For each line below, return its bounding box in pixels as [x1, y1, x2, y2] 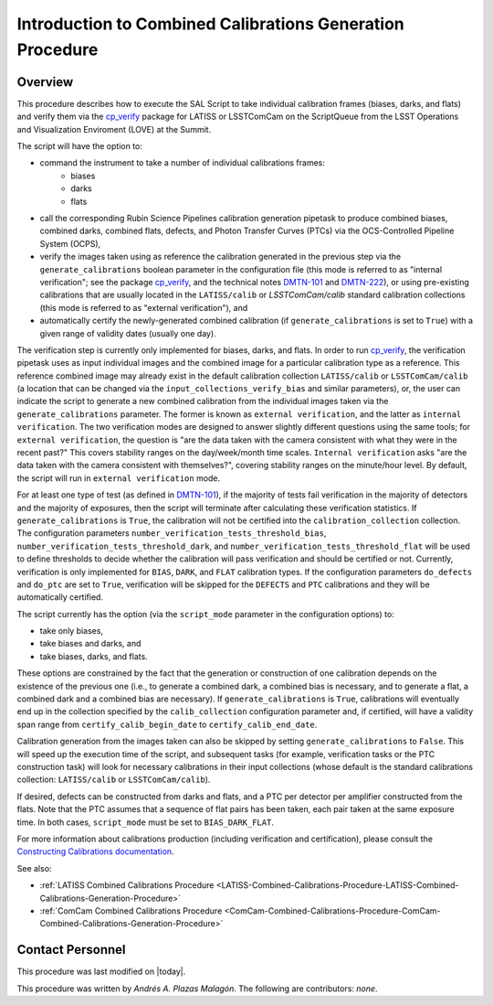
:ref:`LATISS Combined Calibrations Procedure [39, 880, 215, 891]
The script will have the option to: [16, 141, 143, 152]
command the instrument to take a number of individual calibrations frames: [39, 157, 326, 168]
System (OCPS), [39, 238, 101, 249]
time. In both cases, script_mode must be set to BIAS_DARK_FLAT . [16, 817, 274, 828]
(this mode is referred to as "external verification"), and [39, 302, 248, 313]
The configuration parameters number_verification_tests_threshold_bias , [16, 528, 327, 539]
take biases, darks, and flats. [39, 650, 148, 662]
